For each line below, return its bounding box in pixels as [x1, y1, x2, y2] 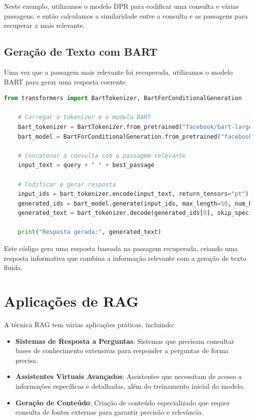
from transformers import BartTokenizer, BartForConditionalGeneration [4, 95, 242, 102]
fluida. [4, 262, 23, 273]
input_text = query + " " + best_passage [18, 162, 154, 169]
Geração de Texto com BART [4, 44, 158, 59]
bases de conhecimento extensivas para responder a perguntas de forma [15, 345, 229, 356]
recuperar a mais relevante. [4, 20, 85, 30]
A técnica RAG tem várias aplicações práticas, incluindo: [4, 319, 175, 329]
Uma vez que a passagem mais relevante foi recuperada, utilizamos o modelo [4, 66, 233, 77]
